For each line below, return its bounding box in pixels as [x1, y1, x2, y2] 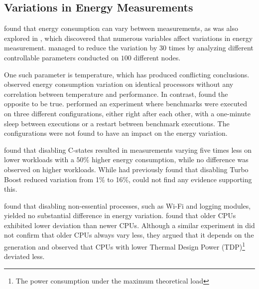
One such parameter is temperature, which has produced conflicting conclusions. [4, 69, 250, 79]
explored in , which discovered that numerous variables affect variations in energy [4, 32, 253, 43]
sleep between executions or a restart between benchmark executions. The [4, 118, 230, 128]
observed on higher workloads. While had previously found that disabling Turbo [4, 164, 249, 174]
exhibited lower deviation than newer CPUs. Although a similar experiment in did [4, 220, 255, 230]
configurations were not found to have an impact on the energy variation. [4, 128, 228, 138]
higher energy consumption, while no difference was [91, 154, 249, 165]
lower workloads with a [4, 154, 74, 165]
